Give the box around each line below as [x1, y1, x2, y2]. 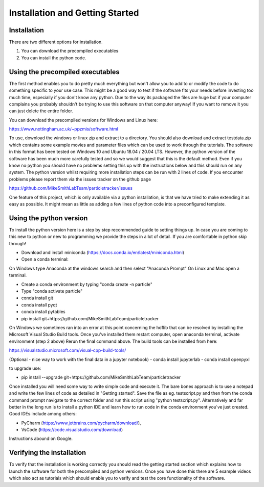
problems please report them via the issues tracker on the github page [9, 176, 151, 182]
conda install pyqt [21, 302, 57, 308]
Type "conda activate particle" [21, 288, 83, 294]
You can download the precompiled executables [21, 48, 119, 54]
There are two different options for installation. [9, 39, 103, 45]
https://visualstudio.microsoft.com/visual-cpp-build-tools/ [9, 347, 127, 353]
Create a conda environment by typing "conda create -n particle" [21, 281, 153, 287]
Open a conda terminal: [21, 256, 68, 262]
